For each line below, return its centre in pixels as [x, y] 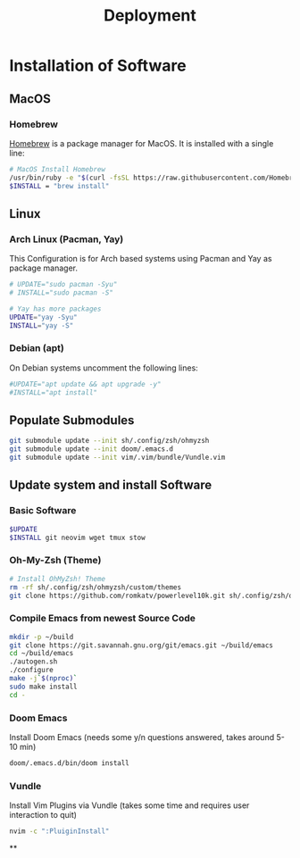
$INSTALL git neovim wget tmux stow [77, 537]
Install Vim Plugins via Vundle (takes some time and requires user [129, 805]
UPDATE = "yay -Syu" [43, 317]
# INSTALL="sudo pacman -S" [62, 293]
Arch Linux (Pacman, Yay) [67, 239]
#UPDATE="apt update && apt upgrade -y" [86, 384]
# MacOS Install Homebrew [57, 169]
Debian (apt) [37, 348]
